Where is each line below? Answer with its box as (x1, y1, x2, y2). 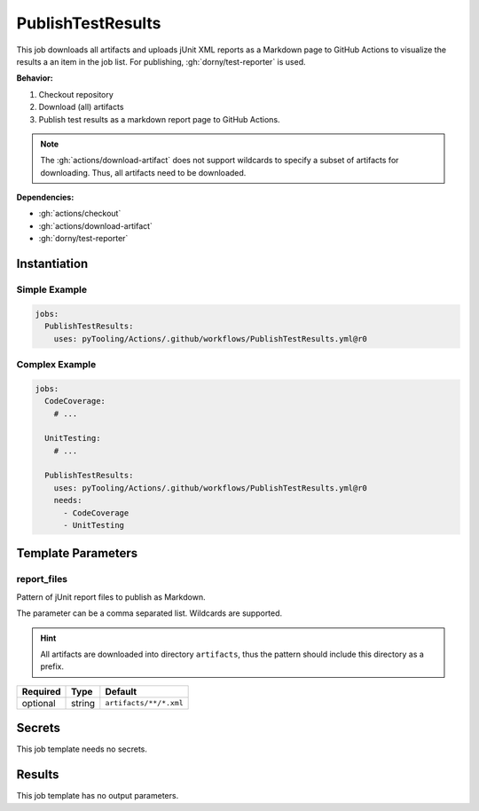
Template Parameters (16, 546, 138, 561)
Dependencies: (16, 192, 75, 203)
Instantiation (16, 256, 89, 272)
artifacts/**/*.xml (105, 698, 184, 708)
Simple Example (16, 284, 88, 296)
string (71, 697, 96, 709)
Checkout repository (38, 89, 114, 99)
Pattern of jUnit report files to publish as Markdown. (16, 591, 206, 602)
